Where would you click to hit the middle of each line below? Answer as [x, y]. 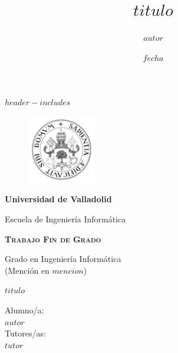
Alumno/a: [24, 310]
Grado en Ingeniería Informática [63, 259]
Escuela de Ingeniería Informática [65, 219]
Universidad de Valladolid [58, 199]
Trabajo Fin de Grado [53, 239]
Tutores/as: [25, 333]
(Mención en [27, 270]
